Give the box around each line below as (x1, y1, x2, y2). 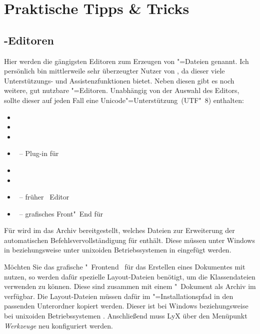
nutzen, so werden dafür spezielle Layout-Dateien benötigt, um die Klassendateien (4, 271, 255, 281)
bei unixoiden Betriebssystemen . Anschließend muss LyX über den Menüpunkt (4, 310, 247, 321)
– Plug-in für (19, 148, 59, 158)
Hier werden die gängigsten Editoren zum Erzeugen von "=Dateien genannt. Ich (4, 55, 249, 66)
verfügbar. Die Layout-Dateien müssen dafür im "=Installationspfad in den (4, 290, 233, 301)
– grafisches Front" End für (19, 208, 103, 218)
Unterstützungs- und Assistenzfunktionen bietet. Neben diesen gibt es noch (4, 75, 234, 85)
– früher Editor (19, 191, 69, 202)
